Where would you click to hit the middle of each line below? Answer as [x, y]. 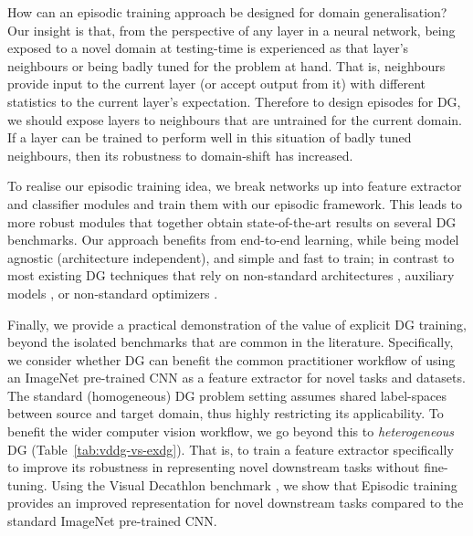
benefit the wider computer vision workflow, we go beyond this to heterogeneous [231, 431]
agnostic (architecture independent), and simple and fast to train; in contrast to [231, 257]
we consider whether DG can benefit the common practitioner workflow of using [231, 359]
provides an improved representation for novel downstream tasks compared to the [236, 503]
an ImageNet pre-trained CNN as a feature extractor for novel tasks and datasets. [236, 378]
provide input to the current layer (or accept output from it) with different [217, 84]
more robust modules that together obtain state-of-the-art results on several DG [232, 221]
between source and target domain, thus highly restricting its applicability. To [226, 413]
